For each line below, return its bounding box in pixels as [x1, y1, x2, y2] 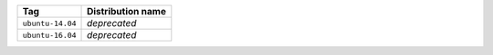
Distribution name [87, 5, 166, 17]
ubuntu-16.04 [22, 30, 77, 40]
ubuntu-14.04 [22, 18, 77, 28]
